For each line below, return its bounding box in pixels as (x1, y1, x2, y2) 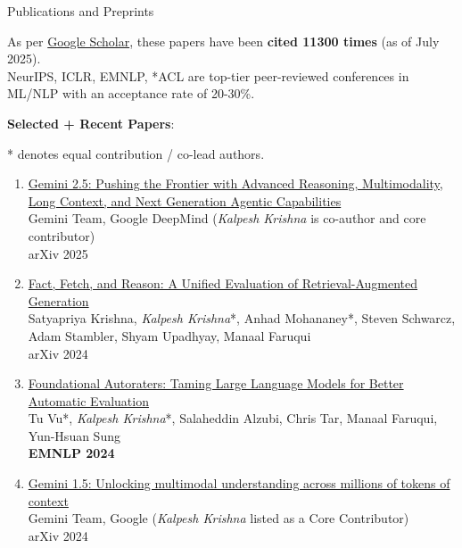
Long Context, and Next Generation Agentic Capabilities (28, 191, 342, 210)
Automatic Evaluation (28, 391, 149, 410)
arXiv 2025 (28, 244, 88, 262)
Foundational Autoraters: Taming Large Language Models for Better (28, 374, 404, 393)
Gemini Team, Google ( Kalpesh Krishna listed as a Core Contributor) (28, 509, 409, 527)
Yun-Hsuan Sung (28, 426, 120, 444)
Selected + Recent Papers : (7, 113, 175, 132)
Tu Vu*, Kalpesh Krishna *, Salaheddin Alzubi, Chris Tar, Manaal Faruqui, (28, 409, 438, 428)
